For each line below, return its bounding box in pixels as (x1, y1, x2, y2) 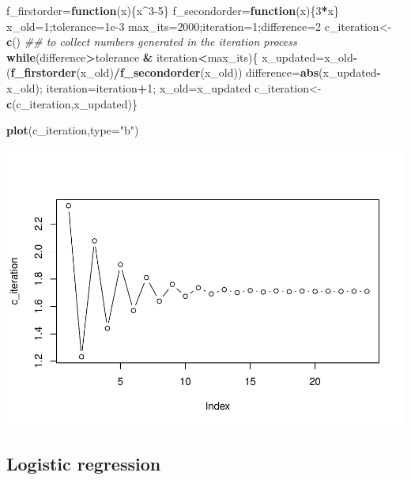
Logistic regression (6, 451, 161, 475)
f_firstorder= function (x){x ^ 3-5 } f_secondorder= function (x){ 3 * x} (6, 2, 340, 18)
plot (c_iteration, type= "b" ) (6, 122, 139, 138)
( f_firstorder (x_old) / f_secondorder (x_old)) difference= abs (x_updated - (6, 64, 381, 81)
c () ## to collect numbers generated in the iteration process (6, 33, 297, 50)
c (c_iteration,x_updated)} (6, 95, 138, 111)
